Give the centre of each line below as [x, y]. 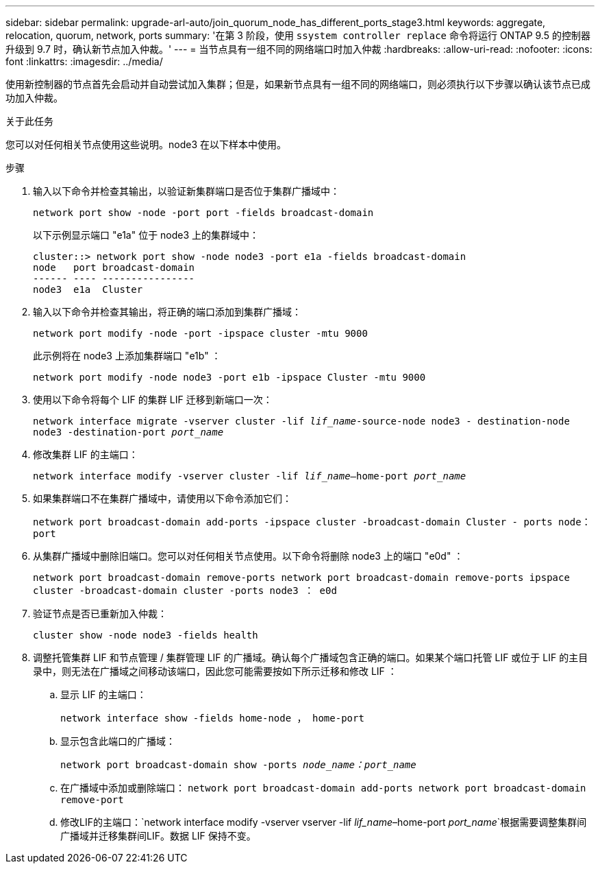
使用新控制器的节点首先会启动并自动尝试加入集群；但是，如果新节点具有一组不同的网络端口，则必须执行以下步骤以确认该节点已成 [298, 84]
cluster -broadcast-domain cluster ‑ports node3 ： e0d [185, 591]
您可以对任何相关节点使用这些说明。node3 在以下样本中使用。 [146, 144]
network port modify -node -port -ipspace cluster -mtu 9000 [200, 333]
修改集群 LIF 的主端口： [86, 454]
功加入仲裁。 [34, 98]
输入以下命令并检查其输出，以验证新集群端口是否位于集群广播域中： [186, 191]
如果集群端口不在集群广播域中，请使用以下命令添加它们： [162, 498]
